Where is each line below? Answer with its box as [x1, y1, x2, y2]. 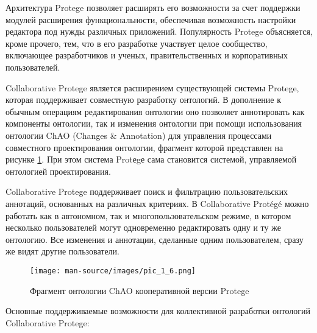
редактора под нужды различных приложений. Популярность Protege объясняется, [5, 25, 313, 38]
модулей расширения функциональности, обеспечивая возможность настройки [5, 13, 296, 26]
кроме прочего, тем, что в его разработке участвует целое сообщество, [5, 37, 268, 49]
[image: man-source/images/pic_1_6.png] [30, 266, 196, 275]
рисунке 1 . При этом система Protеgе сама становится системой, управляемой [5, 153, 297, 166]
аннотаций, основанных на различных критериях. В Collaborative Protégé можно [5, 197, 309, 209]
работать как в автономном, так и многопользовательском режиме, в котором [5, 209, 291, 222]
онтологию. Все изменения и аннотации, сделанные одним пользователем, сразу [5, 233, 304, 245]
